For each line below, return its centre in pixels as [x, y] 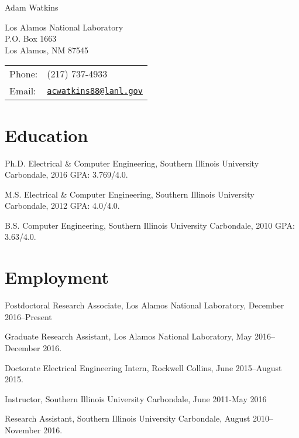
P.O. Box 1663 [31, 38]
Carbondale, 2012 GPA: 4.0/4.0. [62, 206]
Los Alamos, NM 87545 [47, 50]
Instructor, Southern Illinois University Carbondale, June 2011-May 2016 [136, 398]
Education [47, 135]
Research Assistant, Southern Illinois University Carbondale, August [128, 418]
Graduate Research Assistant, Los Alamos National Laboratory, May [128, 336]
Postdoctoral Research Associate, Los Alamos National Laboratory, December [145, 305]
